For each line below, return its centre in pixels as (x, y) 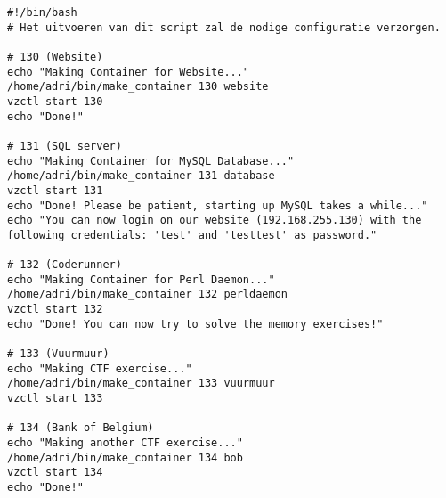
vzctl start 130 (55, 101)
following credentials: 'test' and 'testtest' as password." (192, 235)
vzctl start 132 (55, 310)
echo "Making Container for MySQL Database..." (151, 161)
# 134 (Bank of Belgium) (81, 428)
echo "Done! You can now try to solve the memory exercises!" (195, 324)
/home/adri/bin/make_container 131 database (141, 176)
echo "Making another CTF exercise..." (125, 443)
